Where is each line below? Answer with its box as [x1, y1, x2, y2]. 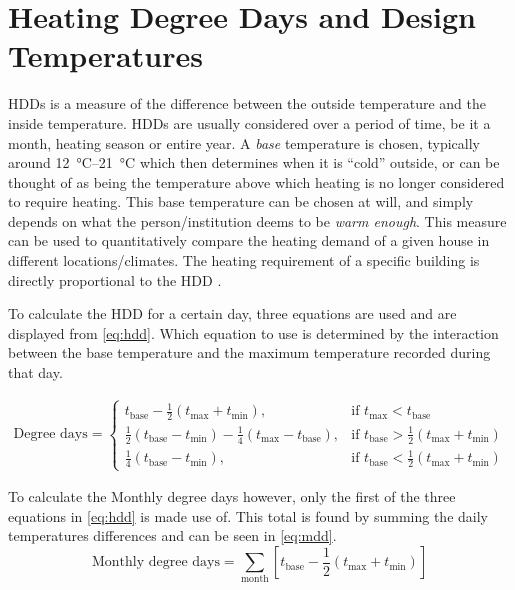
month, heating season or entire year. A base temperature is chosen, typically [8, 132, 480, 153]
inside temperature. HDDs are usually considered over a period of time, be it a [8, 112, 491, 133]
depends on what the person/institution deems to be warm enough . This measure [8, 210, 507, 231]
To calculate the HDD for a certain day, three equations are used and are [8, 303, 457, 324]
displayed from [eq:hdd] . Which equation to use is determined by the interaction [8, 322, 499, 343]
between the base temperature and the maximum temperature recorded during [8, 342, 491, 363]
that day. [8, 362, 63, 383]
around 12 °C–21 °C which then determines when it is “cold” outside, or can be [8, 152, 500, 173]
